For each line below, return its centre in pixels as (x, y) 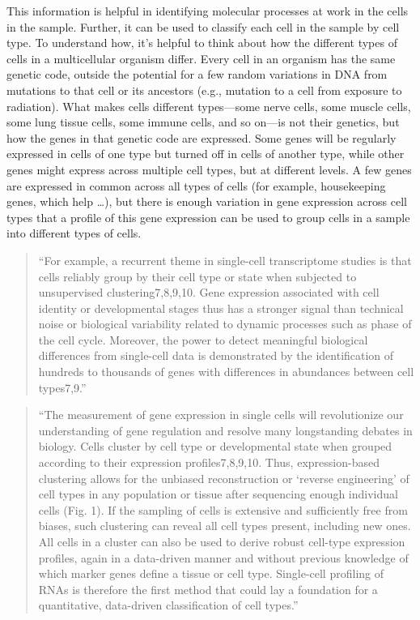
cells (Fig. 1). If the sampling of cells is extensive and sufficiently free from (223, 509)
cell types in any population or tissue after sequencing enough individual (218, 494)
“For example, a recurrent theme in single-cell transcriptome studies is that (225, 260)
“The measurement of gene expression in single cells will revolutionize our (221, 415)
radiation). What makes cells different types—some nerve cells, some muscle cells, (209, 106)
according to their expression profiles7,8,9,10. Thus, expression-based (209, 462)
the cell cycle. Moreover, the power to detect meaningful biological (203, 339)
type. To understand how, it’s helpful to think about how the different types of (202, 43)
